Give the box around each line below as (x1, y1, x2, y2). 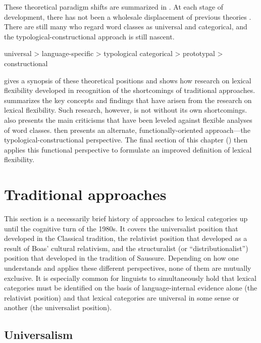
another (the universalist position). (4, 302, 112, 313)
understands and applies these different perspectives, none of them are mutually (4, 263, 251, 273)
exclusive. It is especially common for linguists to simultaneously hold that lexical (4, 272, 256, 283)
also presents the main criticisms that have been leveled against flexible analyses (4, 114, 252, 125)
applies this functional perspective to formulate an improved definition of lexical (4, 144, 252, 155)
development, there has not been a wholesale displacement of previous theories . (4, 11, 251, 22)
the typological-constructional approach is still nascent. (4, 31, 175, 41)
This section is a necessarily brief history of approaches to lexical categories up (4, 213, 248, 224)
